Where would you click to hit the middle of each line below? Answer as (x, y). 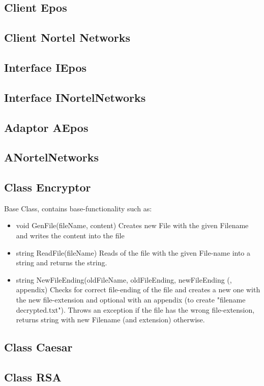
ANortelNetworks (52, 157)
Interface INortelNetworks (75, 97)
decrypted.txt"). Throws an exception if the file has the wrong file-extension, (135, 309)
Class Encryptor (48, 187)
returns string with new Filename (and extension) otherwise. (110, 320)
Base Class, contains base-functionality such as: (78, 208)
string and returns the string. (62, 263)
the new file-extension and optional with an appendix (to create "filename (131, 300)
